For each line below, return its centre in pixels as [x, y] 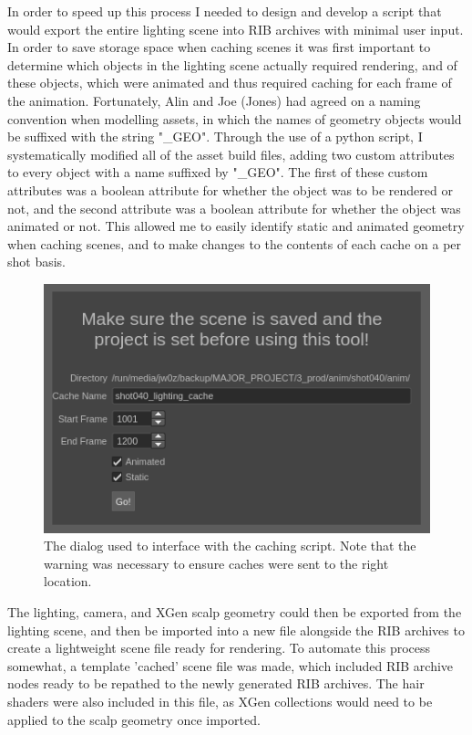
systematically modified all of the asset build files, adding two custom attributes [231, 154]
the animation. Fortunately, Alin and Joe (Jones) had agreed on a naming [214, 100]
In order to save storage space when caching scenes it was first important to [219, 47]
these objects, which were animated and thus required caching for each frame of [230, 83]
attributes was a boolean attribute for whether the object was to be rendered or [230, 189]
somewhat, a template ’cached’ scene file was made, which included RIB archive [231, 665]
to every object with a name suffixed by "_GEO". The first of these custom [218, 172]
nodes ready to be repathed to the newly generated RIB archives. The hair [216, 683]
